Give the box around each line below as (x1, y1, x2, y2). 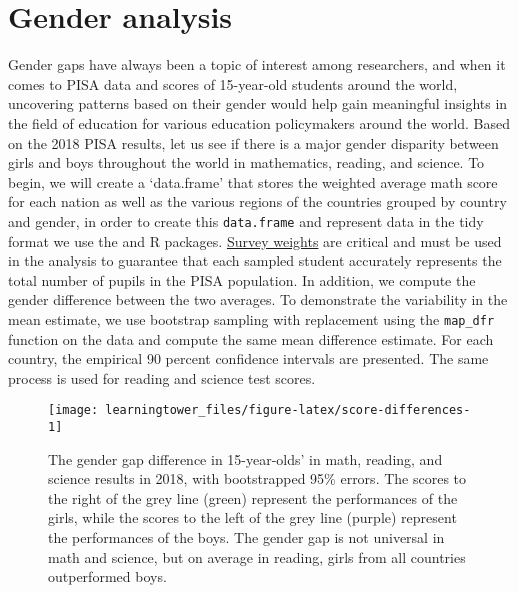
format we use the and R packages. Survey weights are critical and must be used (8, 230, 502, 251)
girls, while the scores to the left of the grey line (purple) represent (48, 507, 457, 528)
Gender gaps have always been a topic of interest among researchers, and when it (8, 54, 506, 75)
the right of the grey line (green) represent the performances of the (48, 487, 458, 508)
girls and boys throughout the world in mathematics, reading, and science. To (8, 152, 485, 173)
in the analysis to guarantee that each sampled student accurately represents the (8, 250, 502, 271)
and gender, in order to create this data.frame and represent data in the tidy (8, 210, 484, 231)
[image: (48, 403, 99, 418)
